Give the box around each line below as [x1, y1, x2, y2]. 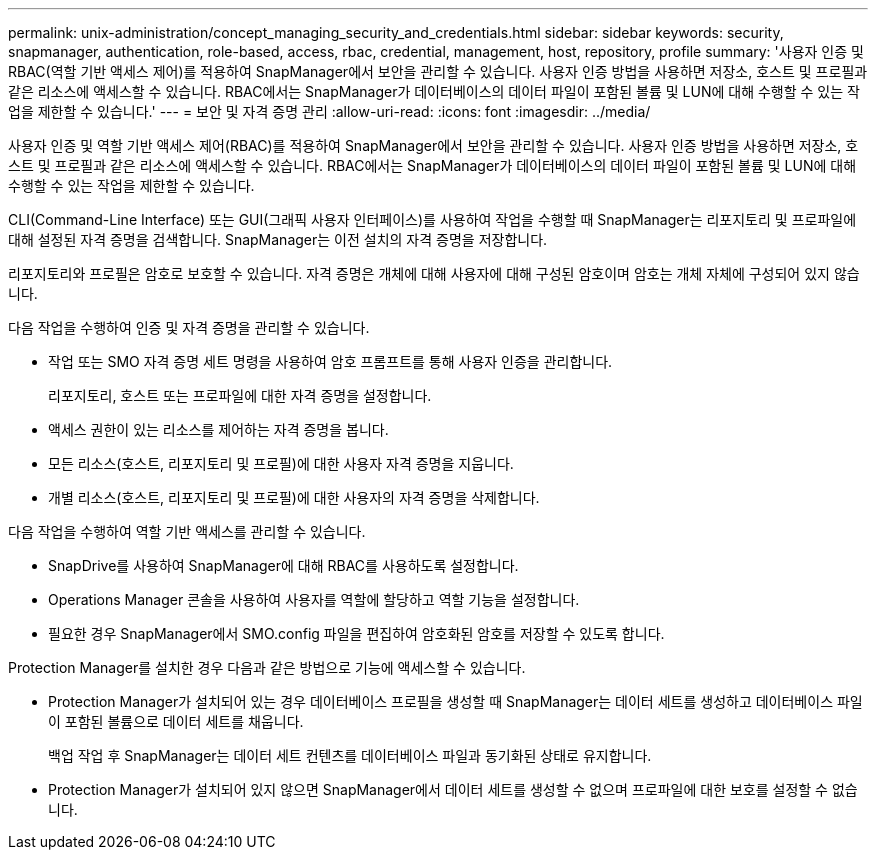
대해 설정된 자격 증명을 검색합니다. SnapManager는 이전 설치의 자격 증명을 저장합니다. [8, 231, 548, 248]
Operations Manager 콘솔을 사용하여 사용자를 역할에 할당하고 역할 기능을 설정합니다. [48, 591, 580, 608]
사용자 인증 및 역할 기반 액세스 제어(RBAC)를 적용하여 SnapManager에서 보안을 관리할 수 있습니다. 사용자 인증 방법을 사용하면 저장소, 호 [8, 137, 859, 154]
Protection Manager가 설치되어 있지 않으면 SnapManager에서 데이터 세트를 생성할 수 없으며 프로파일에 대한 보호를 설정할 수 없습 [48, 781, 858, 798]
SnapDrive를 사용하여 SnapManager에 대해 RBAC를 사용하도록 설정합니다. [48, 557, 519, 574]
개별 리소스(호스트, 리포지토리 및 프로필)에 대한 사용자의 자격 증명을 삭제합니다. [48, 489, 540, 506]
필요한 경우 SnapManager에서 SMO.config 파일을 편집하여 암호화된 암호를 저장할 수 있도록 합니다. [48, 625, 665, 642]
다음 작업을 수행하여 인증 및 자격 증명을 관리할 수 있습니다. [8, 319, 370, 336]
